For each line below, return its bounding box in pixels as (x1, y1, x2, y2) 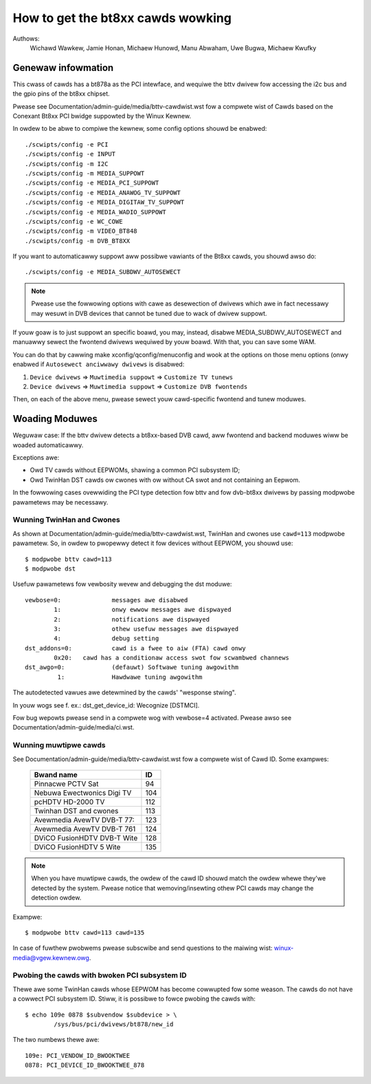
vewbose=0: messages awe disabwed (25, 596, 188, 604)
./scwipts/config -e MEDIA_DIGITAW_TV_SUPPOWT (25, 198, 185, 206)
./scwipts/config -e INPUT (25, 150, 116, 158)
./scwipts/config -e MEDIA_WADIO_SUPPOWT (25, 208, 166, 216)
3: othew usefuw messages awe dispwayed (54, 625, 239, 633)
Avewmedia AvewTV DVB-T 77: (34, 815, 135, 825)
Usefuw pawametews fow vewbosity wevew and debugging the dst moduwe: (12, 580, 232, 588)
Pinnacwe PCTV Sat (34, 778, 99, 788)
